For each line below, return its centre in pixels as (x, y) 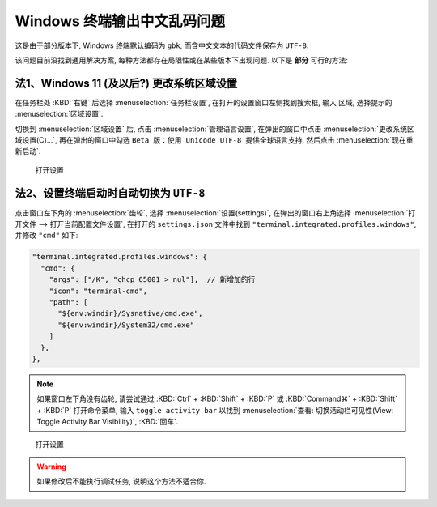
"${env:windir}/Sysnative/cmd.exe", (130, 313)
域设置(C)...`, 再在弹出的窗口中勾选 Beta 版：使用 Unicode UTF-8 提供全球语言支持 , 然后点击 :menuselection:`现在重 (214, 140)
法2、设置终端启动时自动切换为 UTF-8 (110, 193)
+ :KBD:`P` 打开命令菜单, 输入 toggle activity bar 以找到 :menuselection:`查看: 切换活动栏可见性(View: (215, 410)
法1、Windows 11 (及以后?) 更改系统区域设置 (126, 83)
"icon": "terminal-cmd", (98, 291)
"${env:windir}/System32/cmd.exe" (126, 325)
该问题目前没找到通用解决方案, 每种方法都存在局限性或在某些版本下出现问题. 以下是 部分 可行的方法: (181, 60)
